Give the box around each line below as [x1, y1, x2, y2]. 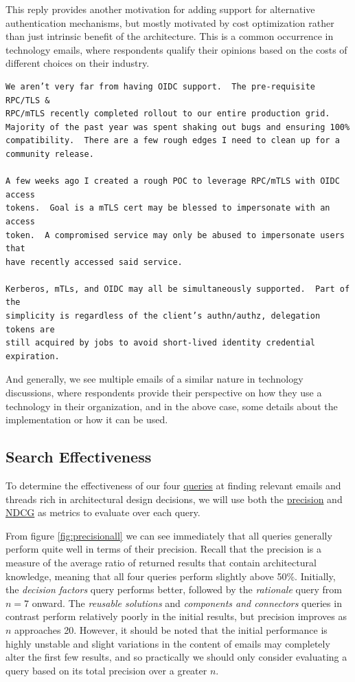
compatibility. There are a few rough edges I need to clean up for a [5, 136, 340, 146]
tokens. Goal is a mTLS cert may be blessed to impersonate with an [5, 203, 330, 213]
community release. [5, 149, 94, 159]
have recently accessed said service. [5, 257, 183, 267]
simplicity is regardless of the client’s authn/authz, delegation [5, 311, 321, 321]
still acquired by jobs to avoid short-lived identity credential [5, 338, 316, 348]
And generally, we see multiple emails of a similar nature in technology [5, 372, 304, 386]
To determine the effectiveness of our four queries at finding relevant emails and [5, 478, 341, 493]
